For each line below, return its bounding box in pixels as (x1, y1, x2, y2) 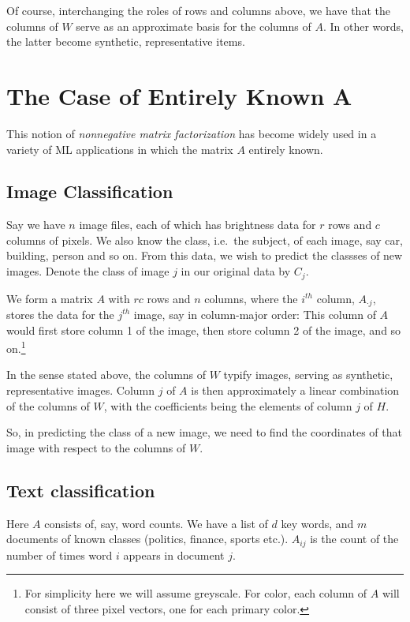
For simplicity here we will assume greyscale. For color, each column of (24, 585, 367, 601)
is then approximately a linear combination (191, 382, 400, 399)
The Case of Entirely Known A (6, 79, 352, 111)
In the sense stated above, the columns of (6, 366, 207, 383)
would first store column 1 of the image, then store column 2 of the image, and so (6, 321, 401, 338)
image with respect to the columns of (6, 439, 186, 455)
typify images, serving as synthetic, (223, 366, 393, 383)
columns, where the (204, 290, 298, 306)
